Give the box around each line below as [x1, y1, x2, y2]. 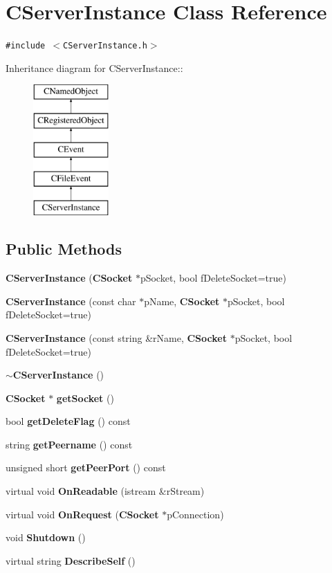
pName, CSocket [144, 293, 220, 308]
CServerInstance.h [63, 41, 147, 51]
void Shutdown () [6, 530, 86, 545]
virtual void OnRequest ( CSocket [6, 507, 159, 521]
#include [6, 41, 46, 51]
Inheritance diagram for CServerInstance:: [6, 60, 183, 75]
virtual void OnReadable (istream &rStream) [6, 484, 205, 498]
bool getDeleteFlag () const [6, 414, 131, 428]
